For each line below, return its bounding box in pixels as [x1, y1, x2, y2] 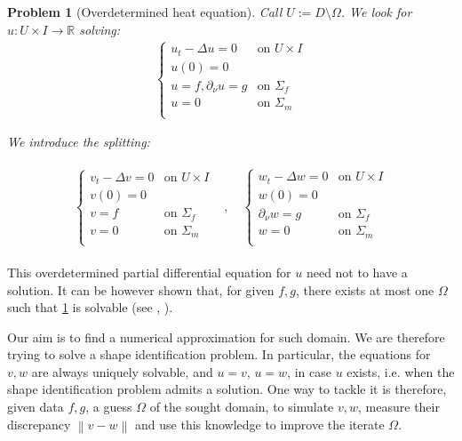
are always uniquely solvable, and [31, 362, 213, 381]
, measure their [358, 397, 440, 416]
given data [7, 397, 64, 416]
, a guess [85, 397, 132, 416]
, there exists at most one [295, 280, 434, 299]
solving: [79, 20, 121, 38]
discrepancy [7, 414, 71, 433]
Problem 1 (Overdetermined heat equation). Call [7, 3, 283, 20]
